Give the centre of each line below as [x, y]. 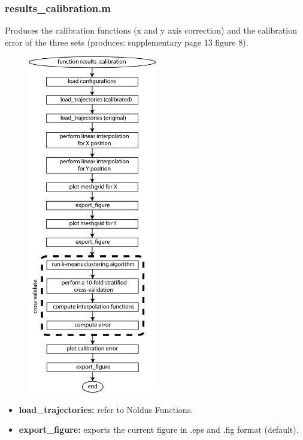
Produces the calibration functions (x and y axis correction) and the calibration [151, 30]
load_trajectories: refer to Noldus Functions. [106, 409]
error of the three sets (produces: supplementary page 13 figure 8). [127, 42]
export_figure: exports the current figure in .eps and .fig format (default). [159, 429]
